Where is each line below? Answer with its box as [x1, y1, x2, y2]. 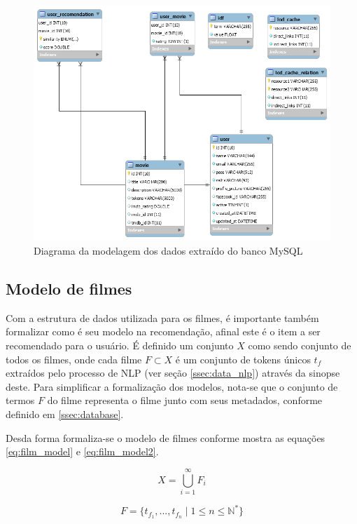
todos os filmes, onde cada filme [6, 351, 142, 366]
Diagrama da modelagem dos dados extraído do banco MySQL [34, 243, 303, 257]
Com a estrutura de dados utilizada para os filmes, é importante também [6, 310, 319, 325]
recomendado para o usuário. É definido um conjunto [6, 337, 234, 352]
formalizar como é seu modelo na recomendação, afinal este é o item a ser [6, 324, 321, 339]
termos [6, 393, 35, 408]
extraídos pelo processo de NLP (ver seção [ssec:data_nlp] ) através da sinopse [6, 365, 340, 380]
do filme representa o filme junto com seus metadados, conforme [47, 393, 323, 408]
